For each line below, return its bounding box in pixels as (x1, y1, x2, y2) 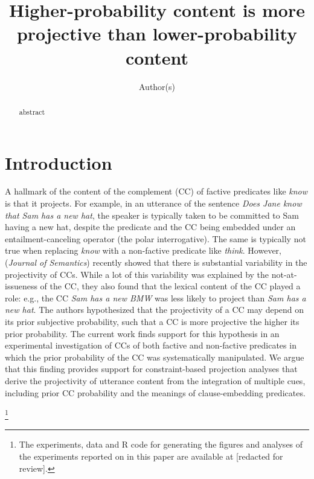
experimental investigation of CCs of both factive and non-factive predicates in (5, 339, 296, 352)
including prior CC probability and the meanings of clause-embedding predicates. (5, 386, 306, 399)
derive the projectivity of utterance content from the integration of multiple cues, (5, 374, 306, 387)
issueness (5, 280, 37, 292)
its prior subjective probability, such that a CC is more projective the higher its (5, 315, 300, 328)
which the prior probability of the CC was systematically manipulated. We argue (5, 350, 304, 363)
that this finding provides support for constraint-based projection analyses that (5, 362, 298, 375)
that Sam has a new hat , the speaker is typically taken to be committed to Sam (5, 208, 299, 221)
